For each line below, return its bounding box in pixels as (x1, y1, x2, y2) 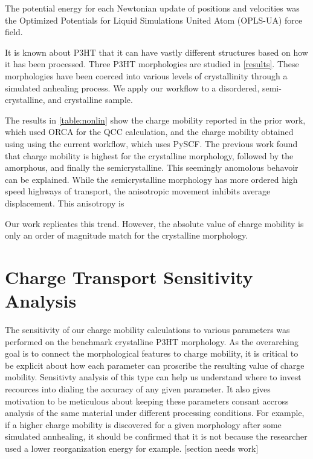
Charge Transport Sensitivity (5, 264, 253, 289)
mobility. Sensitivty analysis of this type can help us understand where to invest (5, 371, 302, 383)
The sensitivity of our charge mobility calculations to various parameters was (5, 323, 290, 335)
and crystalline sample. (48, 93, 133, 106)
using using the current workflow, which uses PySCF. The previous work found (5, 137, 298, 150)
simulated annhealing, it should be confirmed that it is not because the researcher (5, 430, 308, 443)
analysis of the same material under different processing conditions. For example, (5, 406, 305, 419)
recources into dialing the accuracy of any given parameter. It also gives (5, 382, 271, 395)
